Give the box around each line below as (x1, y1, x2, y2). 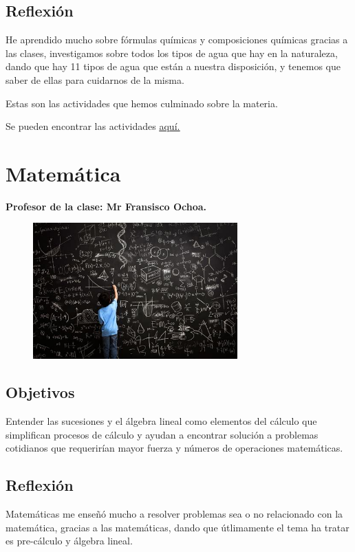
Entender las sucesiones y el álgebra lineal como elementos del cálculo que (6, 414, 317, 428)
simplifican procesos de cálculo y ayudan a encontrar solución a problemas (6, 427, 319, 441)
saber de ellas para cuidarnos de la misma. (6, 72, 184, 87)
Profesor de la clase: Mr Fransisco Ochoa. (6, 199, 207, 213)
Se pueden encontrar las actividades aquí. (6, 119, 180, 133)
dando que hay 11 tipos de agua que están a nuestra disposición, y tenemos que (6, 59, 341, 74)
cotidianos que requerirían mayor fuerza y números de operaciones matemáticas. (6, 441, 343, 455)
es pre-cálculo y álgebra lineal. (6, 533, 133, 548)
